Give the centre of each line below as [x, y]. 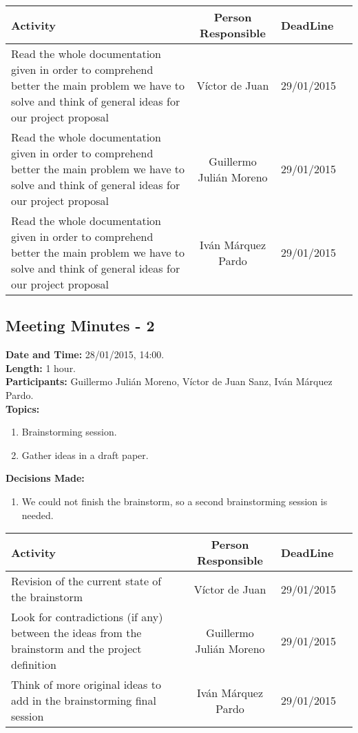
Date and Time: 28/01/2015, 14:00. [85, 354]
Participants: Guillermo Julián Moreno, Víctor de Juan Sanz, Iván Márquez [169, 381]
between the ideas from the [76, 633]
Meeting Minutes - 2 [80, 325]
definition [34, 665]
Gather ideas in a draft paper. [85, 455]
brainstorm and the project [76, 649]
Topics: [23, 408]
